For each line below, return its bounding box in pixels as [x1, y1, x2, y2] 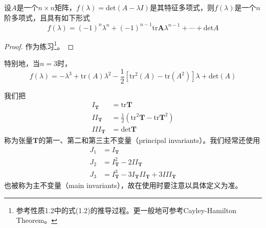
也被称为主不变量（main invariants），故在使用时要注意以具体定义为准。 [4, 180, 242, 191]
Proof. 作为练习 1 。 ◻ [4, 39, 74, 51]
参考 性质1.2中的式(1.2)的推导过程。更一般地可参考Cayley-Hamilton [16, 204, 236, 215]
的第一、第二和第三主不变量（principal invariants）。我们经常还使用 [38, 135, 260, 146]
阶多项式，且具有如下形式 [4, 12, 90, 23]
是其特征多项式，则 [149, 2, 214, 12]
